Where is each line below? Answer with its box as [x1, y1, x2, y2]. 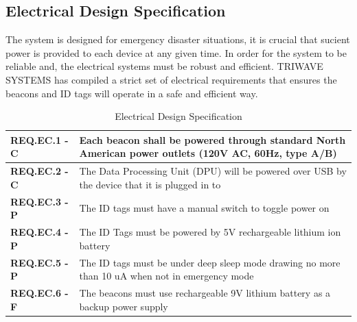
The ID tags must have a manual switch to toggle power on [79, 201, 330, 215]
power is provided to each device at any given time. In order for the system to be [5, 45, 347, 60]
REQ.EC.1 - [10, 132, 69, 147]
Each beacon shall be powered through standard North [79, 132, 346, 147]
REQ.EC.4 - [10, 225, 69, 239]
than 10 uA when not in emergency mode [79, 269, 254, 283]
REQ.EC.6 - [10, 285, 69, 299]
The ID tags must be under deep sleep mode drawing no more [79, 255, 341, 269]
